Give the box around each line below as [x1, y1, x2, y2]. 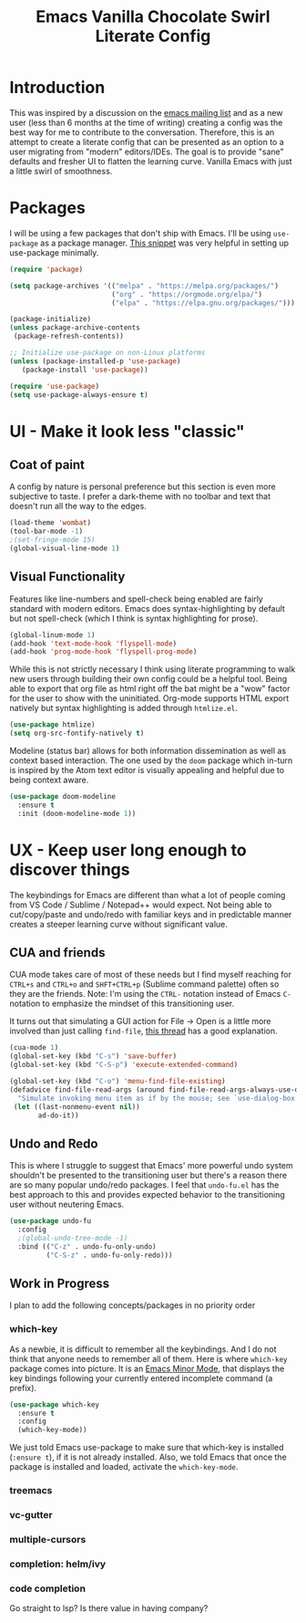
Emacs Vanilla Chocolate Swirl [36, 6, 270, 27]
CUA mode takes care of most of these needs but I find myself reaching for [9, 969, 291, 980]
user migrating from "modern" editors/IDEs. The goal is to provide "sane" [9, 146, 284, 157]
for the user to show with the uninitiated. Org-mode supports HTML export [9, 693, 290, 704]
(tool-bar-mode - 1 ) [9, 527, 84, 536]
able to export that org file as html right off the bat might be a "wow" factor [9, 683, 291, 695]
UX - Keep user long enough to [9, 840, 248, 860]
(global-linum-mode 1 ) [9, 630, 96, 640]
